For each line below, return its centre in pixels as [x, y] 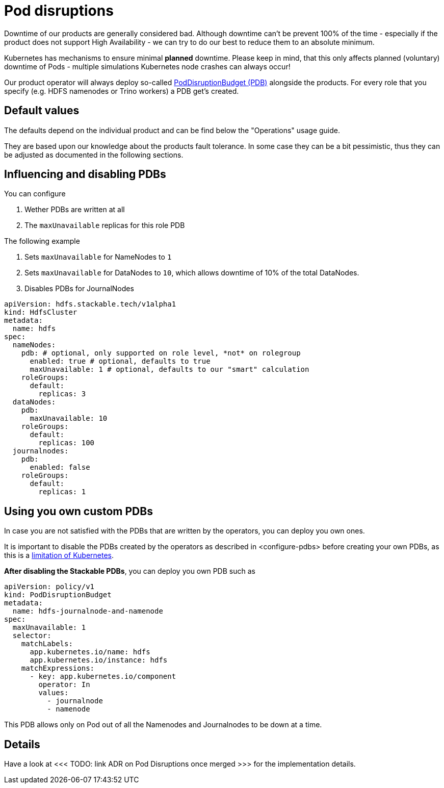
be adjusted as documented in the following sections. [94, 155]
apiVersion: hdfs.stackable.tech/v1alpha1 [90, 304]
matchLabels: [47, 644]
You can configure [35, 194]
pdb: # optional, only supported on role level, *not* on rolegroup [161, 353]
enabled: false [60, 467]
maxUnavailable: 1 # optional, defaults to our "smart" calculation [169, 370]
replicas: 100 [67, 443]
